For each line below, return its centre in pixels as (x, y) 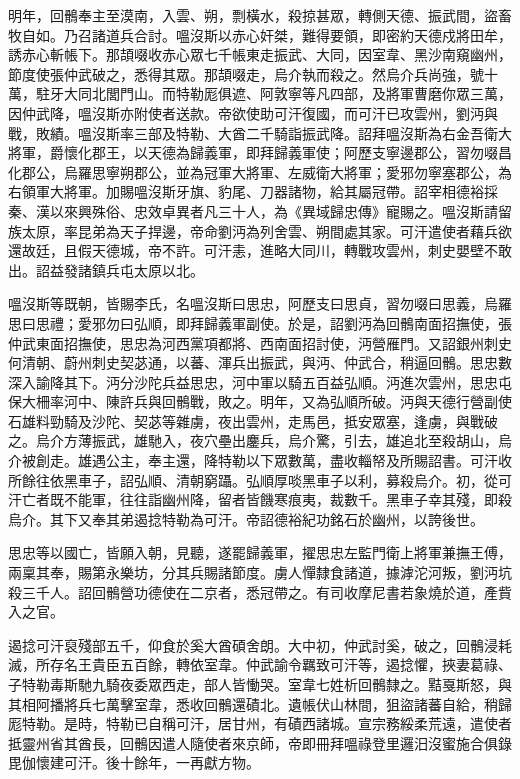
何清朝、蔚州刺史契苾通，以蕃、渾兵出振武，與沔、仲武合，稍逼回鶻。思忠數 (260, 362)
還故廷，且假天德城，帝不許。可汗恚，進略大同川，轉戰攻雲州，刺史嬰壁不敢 (260, 250)
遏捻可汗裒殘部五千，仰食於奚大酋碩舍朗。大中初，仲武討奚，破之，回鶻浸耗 (260, 644)
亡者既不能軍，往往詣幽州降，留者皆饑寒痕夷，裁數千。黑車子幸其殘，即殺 (266, 499)
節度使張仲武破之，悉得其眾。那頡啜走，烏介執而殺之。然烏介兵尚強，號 (246, 73)
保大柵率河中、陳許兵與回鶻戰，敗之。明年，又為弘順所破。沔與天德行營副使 (260, 401)
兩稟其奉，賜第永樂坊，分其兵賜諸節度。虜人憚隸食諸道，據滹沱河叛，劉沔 (253, 572)
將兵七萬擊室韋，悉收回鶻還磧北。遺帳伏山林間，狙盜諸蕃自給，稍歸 (287, 703)
